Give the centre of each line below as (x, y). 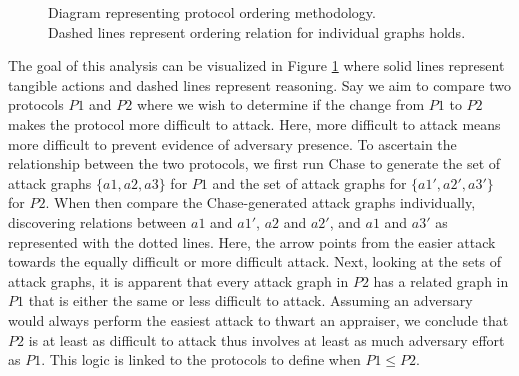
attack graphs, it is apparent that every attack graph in (178, 280)
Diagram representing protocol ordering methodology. (212, 12)
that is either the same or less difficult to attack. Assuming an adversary (250, 300)
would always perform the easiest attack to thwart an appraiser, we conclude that (258, 319)
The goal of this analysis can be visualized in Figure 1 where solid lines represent (256, 65)
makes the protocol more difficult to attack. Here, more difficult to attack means (254, 123)
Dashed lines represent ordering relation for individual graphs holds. (257, 31)
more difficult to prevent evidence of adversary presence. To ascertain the (232, 143)
